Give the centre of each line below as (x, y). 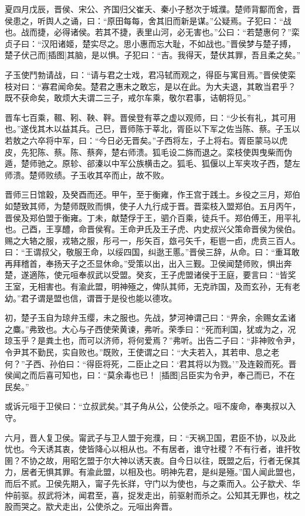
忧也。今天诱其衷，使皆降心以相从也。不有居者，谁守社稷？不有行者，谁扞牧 (152, 449)
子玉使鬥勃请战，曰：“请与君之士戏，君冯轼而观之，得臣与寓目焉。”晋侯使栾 (150, 74)
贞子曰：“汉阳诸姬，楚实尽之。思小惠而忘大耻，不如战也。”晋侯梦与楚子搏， (150, 43)
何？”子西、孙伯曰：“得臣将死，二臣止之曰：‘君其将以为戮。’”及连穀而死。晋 (151, 363)
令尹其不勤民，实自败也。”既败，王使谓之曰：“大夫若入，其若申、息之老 (142, 352)
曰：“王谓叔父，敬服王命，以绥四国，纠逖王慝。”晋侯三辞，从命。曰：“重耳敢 (152, 252)
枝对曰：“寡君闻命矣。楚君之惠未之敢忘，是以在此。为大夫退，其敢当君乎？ (150, 86)
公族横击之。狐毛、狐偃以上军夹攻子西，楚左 (214, 163)
